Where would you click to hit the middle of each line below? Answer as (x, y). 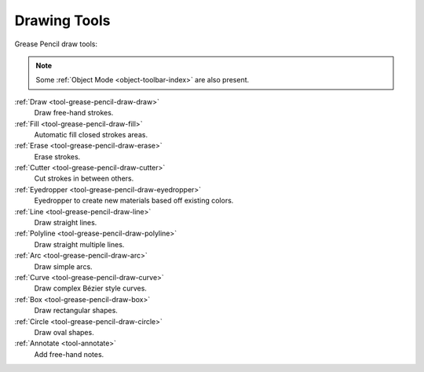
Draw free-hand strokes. (74, 113)
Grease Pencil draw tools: (56, 44)
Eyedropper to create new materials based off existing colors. (134, 201)
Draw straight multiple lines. (79, 244)
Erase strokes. (57, 156)
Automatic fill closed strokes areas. (91, 134)
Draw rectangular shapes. (76, 311)
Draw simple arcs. (64, 266)
